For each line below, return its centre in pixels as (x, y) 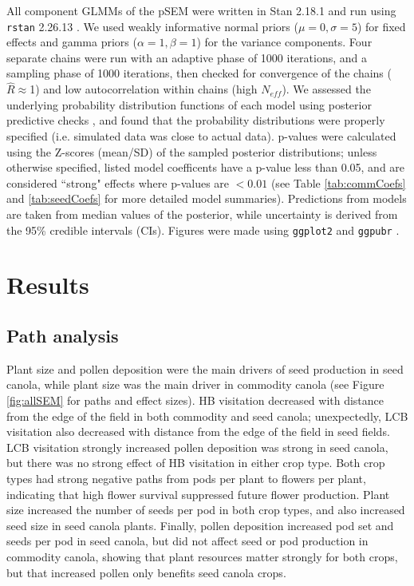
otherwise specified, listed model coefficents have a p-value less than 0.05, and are (206, 167)
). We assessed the (326, 89)
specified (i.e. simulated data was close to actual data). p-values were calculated (201, 136)
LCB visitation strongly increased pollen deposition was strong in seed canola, (197, 447)
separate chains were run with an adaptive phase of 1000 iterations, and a (187, 57)
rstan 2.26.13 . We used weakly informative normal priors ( (152, 26)
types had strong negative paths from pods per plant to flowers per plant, (186, 478)
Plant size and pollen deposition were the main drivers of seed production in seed (205, 368)
